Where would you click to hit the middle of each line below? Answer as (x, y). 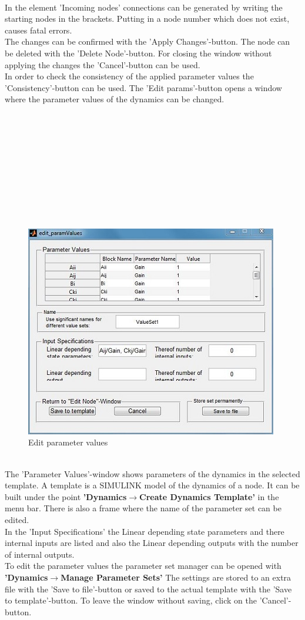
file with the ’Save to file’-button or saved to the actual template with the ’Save (148, 589)
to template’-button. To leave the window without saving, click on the (131, 600)
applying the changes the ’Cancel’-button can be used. (103, 64)
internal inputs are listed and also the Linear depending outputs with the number (152, 543)
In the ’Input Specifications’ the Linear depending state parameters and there (145, 531)
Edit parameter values (68, 442)
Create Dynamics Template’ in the (209, 496)
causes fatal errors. (38, 30)
